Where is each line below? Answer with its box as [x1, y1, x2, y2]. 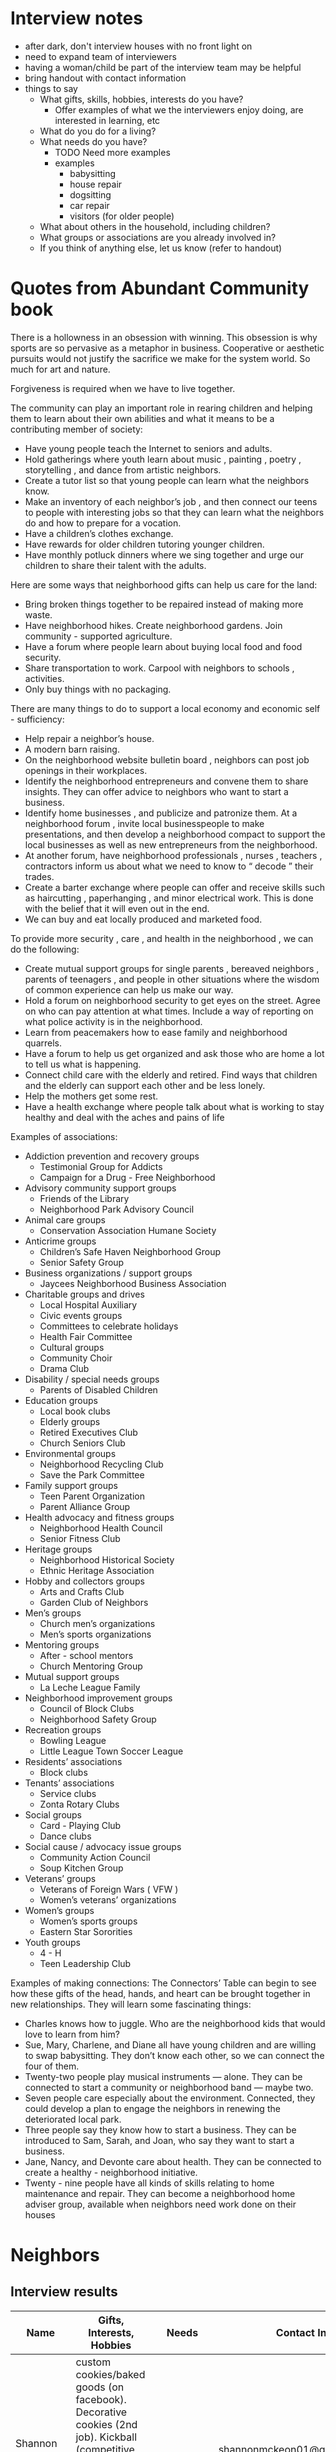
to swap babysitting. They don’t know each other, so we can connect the [24, 2049, 325, 2061]
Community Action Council [39, 1851, 151, 1863]
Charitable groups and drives [24, 1288, 145, 1300]
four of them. [24, 2060, 80, 2072]
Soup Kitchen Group [39, 1862, 124, 1874]
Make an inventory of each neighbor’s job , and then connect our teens [24, 495, 318, 507]
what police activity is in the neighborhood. [24, 1015, 203, 1027]
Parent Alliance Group [39, 1500, 131, 1512]
